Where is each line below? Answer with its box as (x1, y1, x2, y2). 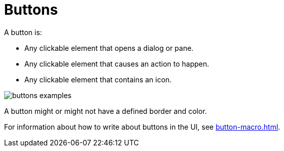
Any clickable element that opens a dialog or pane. (24, 43, 194, 52)
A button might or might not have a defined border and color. (4, 106, 207, 115)
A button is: (4, 27, 42, 37)
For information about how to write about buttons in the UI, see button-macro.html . (4, 122, 280, 131)
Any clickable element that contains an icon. (24, 75, 172, 84)
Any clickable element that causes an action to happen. (24, 59, 209, 68)
